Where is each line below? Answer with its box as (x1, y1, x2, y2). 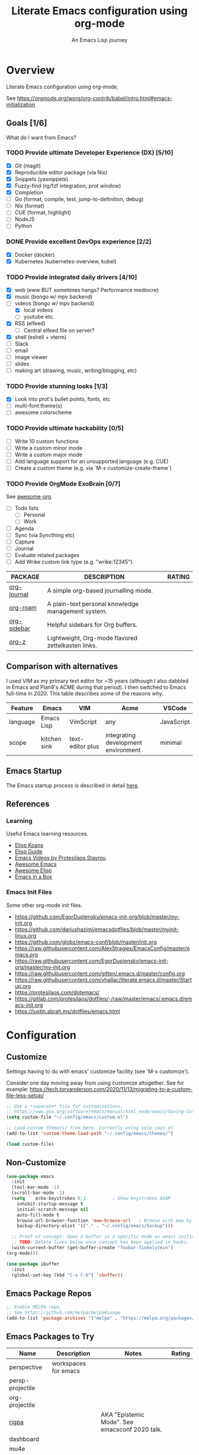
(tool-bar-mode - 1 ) (11, 1184, 60, 1190)
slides (14, 360, 30, 367)
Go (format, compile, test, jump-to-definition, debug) (14, 196, 144, 203)
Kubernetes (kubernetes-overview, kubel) (14, 258, 117, 265)
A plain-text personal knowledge (47, 599, 139, 608)
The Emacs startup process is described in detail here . (6, 781, 140, 789)
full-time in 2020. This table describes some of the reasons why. (6, 690, 164, 697)
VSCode (163, 704, 187, 712)
